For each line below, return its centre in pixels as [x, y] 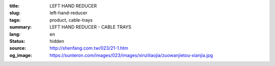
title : [15, 6]
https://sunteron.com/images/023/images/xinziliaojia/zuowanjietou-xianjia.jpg [131, 55]
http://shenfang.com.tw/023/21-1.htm [89, 48]
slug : [15, 13]
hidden [57, 41]
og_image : [21, 55]
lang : [15, 34]
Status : [17, 41]
